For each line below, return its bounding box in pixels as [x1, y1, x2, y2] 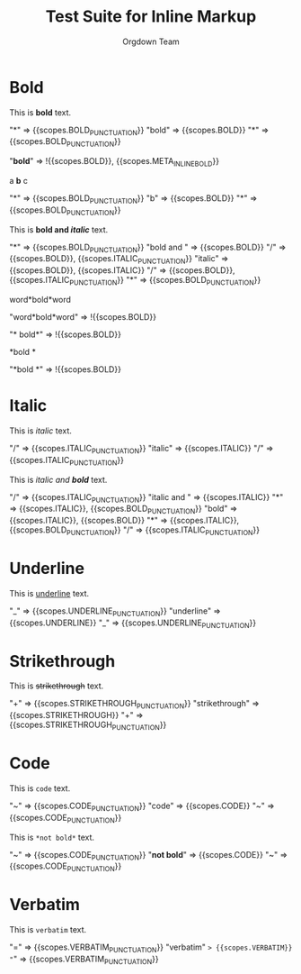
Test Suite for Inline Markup [45, 6, 257, 27]
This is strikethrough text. [9, 680, 104, 691]
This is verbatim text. [9, 924, 87, 935]
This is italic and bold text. [9, 474, 108, 485]
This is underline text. [9, 587, 90, 598]
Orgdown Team [122, 36, 180, 47]
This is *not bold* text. [9, 832, 95, 842]
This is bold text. [9, 106, 72, 118]
